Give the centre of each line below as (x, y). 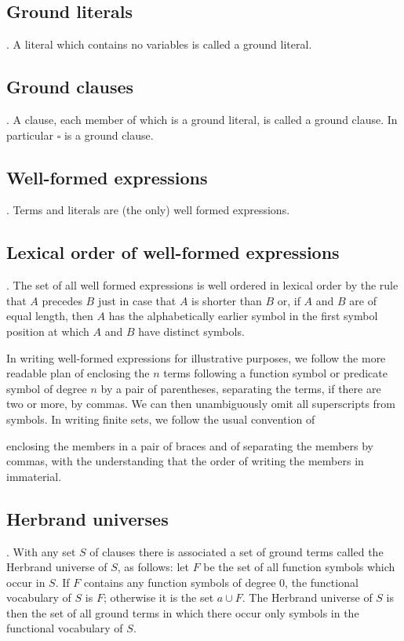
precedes (62, 300)
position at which (48, 331)
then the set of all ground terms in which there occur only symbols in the (183, 612)
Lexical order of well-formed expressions (173, 252)
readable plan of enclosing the (78, 373)
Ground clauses (70, 87)
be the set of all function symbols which (299, 567)
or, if (289, 300)
